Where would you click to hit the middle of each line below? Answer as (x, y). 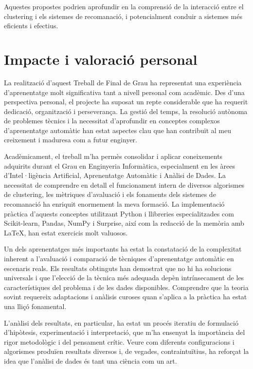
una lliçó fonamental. (35, 306)
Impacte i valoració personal (101, 59)
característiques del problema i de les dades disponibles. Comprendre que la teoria (126, 287)
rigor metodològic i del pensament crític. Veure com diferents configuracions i (119, 341)
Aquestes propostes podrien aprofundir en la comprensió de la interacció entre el (124, 6)
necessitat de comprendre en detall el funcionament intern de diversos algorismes (124, 184)
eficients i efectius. (31, 26)
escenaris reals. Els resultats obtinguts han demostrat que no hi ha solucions (118, 268)
